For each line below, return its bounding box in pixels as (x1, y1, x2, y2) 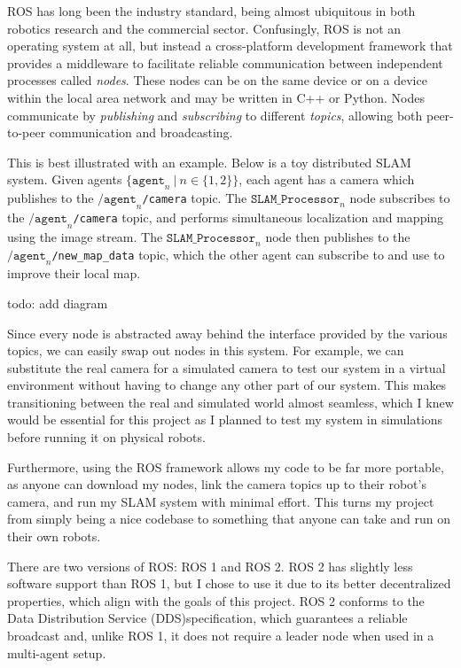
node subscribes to (349, 189, 450, 207)
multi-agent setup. (7, 643, 106, 662)
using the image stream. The (7, 227, 163, 245)
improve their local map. (7, 264, 141, 283)
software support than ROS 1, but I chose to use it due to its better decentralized (7, 574, 451, 593)
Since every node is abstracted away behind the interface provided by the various (7, 323, 448, 342)
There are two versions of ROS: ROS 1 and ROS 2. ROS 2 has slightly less (7, 556, 413, 575)
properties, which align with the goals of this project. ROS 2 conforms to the (7, 591, 425, 610)
